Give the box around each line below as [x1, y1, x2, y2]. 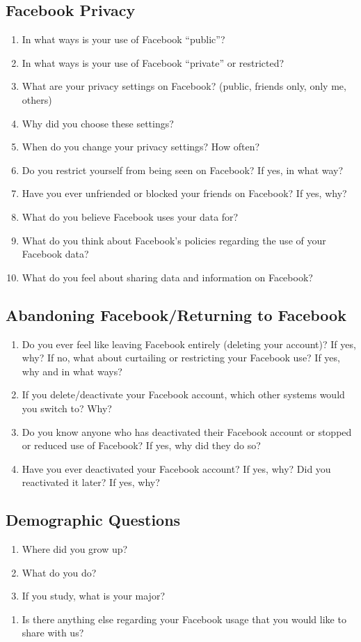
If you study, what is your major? [22, 588, 165, 603]
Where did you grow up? [22, 542, 128, 556]
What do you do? [22, 565, 97, 579]
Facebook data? [22, 246, 89, 261]
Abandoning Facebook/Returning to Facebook [6, 304, 346, 325]
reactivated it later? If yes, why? [22, 475, 160, 490]
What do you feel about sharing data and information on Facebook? [22, 269, 313, 284]
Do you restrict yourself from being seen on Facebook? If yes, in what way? [22, 162, 344, 177]
